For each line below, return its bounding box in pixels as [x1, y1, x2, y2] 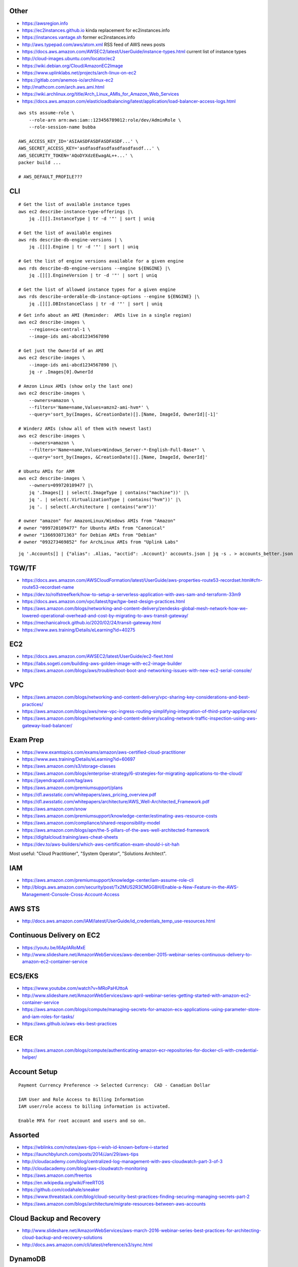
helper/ [22, 1054, 37, 1060]
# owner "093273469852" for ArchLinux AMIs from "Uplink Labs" [18, 539, 179, 545]
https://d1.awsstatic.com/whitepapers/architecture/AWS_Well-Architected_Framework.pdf [22, 799, 210, 805]
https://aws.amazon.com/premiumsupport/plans [22, 785, 123, 791]
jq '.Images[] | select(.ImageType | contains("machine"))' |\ [28, 490, 189, 495]
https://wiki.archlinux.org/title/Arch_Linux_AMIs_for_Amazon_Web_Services [22, 91, 179, 97]
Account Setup [9, 1067, 58, 1076]
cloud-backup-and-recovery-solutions [22, 1235, 103, 1241]
